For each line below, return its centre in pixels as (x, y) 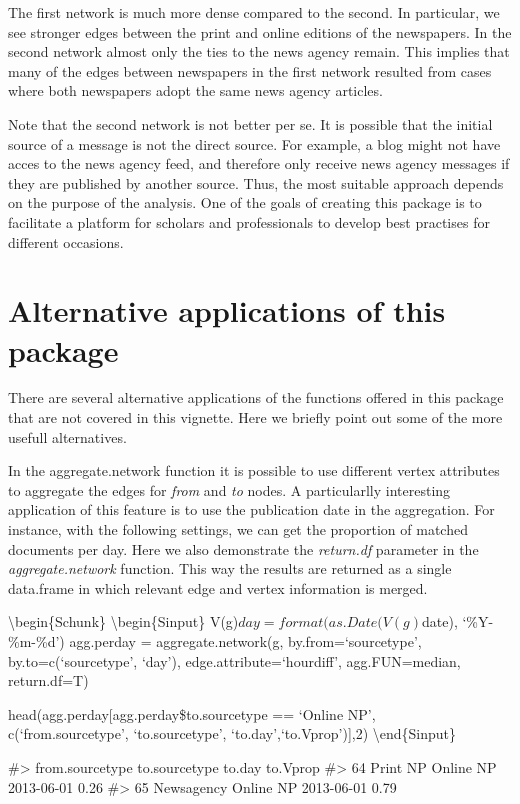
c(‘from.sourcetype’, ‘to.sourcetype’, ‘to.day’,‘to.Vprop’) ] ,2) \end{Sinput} (232, 733)
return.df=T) (48, 680)
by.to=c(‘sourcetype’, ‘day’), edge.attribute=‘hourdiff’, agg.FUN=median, (234, 660)
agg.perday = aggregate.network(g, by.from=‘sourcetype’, (245, 640)
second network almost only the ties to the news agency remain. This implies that (259, 51)
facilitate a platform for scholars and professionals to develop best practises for (249, 221)
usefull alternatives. (67, 436)
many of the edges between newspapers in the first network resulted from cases (250, 70)
